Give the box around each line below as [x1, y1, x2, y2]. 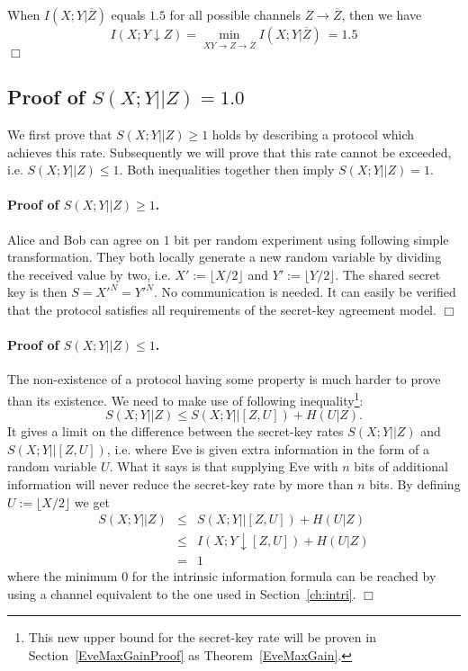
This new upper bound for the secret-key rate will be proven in [28, 628, 376, 647]
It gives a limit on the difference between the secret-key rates [7, 422, 344, 441]
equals [111, 5, 146, 23]
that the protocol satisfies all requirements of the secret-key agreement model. [7, 300, 436, 318]
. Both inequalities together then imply [119, 160, 335, 179]
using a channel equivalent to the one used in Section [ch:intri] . [7, 584, 356, 603]
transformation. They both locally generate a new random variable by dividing [7, 247, 442, 266]
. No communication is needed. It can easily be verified [153, 282, 456, 301]
